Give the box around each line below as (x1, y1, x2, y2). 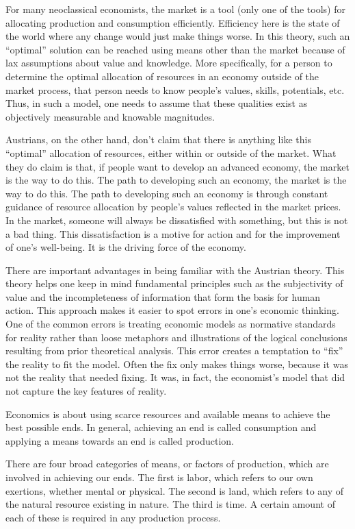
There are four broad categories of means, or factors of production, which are (5, 456, 329, 471)
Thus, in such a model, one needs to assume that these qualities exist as (5, 96, 308, 110)
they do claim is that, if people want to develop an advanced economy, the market (5, 159, 350, 173)
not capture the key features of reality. (5, 384, 167, 398)
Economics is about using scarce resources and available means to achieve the (5, 406, 330, 421)
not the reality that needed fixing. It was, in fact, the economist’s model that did (5, 370, 345, 384)
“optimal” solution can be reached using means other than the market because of (5, 42, 345, 56)
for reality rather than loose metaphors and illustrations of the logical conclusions (5, 330, 347, 344)
